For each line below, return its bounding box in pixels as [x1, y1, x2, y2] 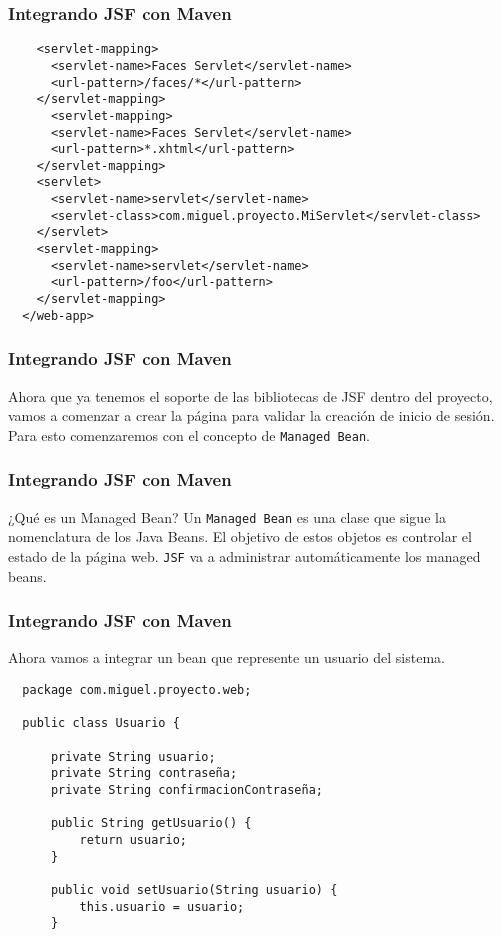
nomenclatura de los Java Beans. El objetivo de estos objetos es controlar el [8, 526, 472, 547]
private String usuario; [50, 749, 216, 764]
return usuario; [79, 832, 187, 847]
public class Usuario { [22, 716, 180, 731]
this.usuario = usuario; [79, 899, 245, 914]
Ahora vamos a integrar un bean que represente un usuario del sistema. [8, 647, 445, 668]
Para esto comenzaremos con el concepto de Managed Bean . [8, 424, 370, 445]
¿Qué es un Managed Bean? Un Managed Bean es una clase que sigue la [8, 506, 446, 527]
